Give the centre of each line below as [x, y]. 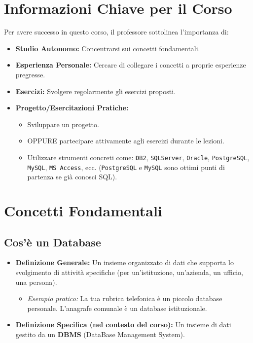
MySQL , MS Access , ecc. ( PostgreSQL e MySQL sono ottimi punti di [126, 167]
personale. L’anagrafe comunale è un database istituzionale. [117, 308]
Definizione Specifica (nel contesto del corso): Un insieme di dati [123, 325]
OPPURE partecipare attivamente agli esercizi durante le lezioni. [126, 141]
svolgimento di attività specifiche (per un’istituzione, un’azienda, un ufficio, [129, 272]
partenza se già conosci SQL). [72, 177]
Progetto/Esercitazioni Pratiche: [72, 108]
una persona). [36, 282]
